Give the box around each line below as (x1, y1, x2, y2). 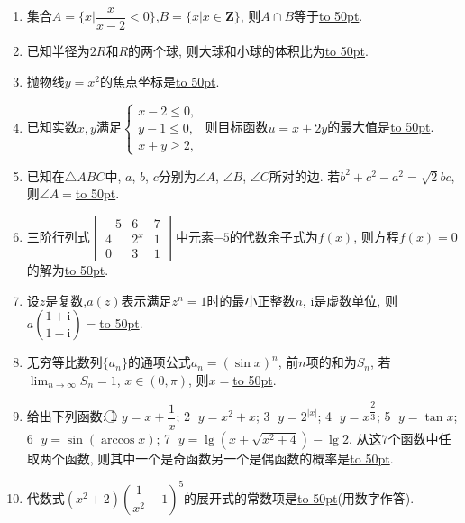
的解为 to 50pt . (26, 261, 109, 280)
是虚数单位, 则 (314, 290, 397, 309)
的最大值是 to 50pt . (327, 117, 434, 136)
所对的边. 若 (269, 166, 341, 185)
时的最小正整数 (206, 290, 296, 309)
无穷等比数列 (26, 353, 103, 372)
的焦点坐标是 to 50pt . (100, 71, 220, 90)
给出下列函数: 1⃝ (26, 407, 118, 426)
